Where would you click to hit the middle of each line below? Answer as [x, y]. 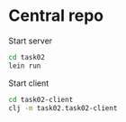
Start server [31, 41]
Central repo [56, 16]
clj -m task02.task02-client [63, 108]
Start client [29, 83]
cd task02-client [41, 99]
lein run [25, 66]
